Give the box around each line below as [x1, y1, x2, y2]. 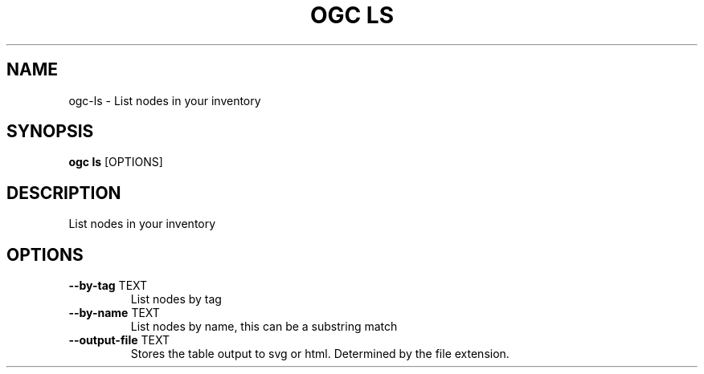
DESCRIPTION [6, 182, 121, 203]
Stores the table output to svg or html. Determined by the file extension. [130, 347, 510, 361]
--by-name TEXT [68, 306, 160, 320]
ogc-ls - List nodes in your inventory [68, 93, 261, 108]
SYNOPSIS [6, 121, 94, 142]
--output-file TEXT [68, 333, 170, 348]
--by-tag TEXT [68, 278, 148, 293]
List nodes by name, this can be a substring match [130, 319, 398, 334]
